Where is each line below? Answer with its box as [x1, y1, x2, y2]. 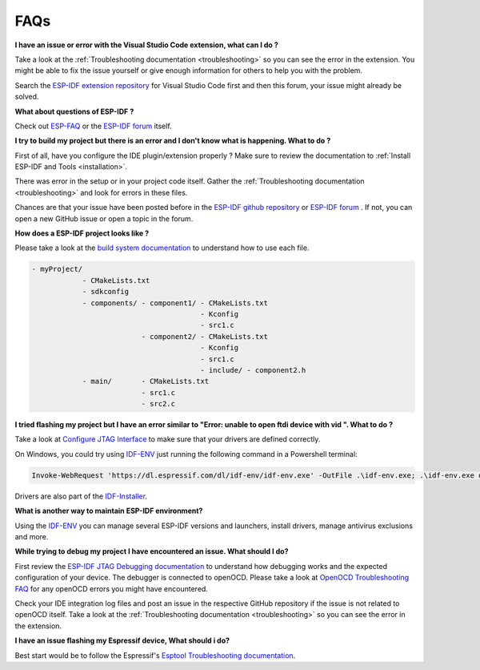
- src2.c [141, 399, 176, 409]
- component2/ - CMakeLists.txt [141, 332, 268, 341]
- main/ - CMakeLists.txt [82, 377, 210, 386]
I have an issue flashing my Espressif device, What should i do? [14, 636, 230, 645]
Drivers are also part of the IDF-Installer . [14, 491, 148, 501]
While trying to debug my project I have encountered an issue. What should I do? [14, 547, 289, 556]
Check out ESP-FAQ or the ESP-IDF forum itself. [14, 121, 172, 131]
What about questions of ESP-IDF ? [14, 107, 134, 116]
